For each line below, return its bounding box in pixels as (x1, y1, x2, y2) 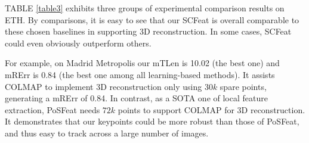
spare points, (220, 80, 267, 92)
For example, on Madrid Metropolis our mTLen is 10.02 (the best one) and (5, 57, 280, 69)
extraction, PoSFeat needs (5, 103, 100, 116)
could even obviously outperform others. (5, 36, 152, 49)
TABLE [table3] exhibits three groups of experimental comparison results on (5, 2, 285, 14)
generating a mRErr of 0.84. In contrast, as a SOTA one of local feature (5, 92, 268, 104)
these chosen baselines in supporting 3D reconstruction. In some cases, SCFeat (5, 25, 292, 38)
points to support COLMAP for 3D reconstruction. (118, 103, 305, 116)
